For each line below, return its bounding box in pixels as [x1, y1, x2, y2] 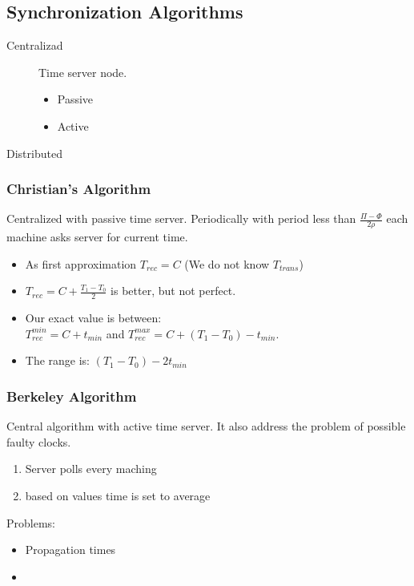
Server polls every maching [25, 460, 157, 477]
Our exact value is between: [25, 309, 162, 326]
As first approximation [25, 255, 137, 272]
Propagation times [25, 541, 116, 558]
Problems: [6, 514, 55, 531]
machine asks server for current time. [6, 228, 188, 245]
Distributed [6, 144, 62, 161]
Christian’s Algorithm [6, 179, 151, 199]
